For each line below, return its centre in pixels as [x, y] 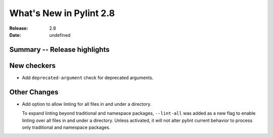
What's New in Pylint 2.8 [62, 13]
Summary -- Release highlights [59, 50]
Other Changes [34, 92]
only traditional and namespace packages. [66, 127]
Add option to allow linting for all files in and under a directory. [87, 104]
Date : [15, 35]
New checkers [32, 65]
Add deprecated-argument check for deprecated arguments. [88, 78]
